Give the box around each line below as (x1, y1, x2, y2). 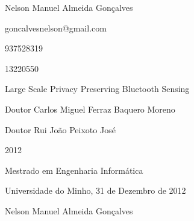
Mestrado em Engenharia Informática (5, 163, 143, 176)
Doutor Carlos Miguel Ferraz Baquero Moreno (5, 102, 175, 115)
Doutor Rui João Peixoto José (5, 123, 116, 136)
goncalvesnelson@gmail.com (5, 21, 107, 34)
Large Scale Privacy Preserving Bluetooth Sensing (5, 82, 190, 95)
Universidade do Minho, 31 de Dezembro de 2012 (5, 184, 186, 197)
